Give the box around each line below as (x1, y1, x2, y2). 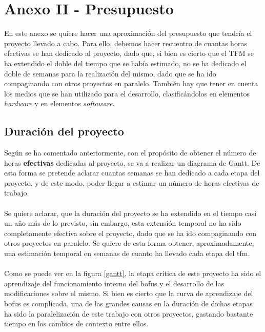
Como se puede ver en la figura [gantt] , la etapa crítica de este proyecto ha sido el (4, 268, 261, 279)
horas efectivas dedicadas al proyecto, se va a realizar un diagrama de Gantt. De (4, 157, 260, 168)
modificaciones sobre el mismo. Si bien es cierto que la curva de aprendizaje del (4, 288, 253, 299)
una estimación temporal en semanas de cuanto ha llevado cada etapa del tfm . (4, 248, 250, 259)
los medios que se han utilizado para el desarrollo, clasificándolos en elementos (4, 88, 250, 99)
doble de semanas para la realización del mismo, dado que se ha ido (4, 68, 216, 79)
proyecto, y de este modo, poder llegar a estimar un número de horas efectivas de (4, 177, 259, 188)
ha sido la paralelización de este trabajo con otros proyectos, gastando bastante (4, 308, 253, 319)
